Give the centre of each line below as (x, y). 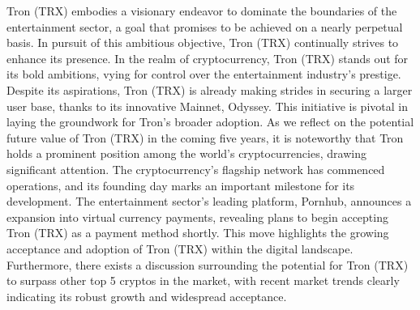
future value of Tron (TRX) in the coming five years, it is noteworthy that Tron (205, 137)
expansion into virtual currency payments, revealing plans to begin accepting (197, 217)
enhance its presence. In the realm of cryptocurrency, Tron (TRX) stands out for (208, 58)
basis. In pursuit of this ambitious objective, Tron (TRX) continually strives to (203, 42)
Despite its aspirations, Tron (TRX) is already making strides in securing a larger (210, 89)
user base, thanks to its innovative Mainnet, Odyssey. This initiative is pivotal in (207, 106)
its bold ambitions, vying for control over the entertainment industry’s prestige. (204, 74)
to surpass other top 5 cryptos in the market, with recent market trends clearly (203, 280)
